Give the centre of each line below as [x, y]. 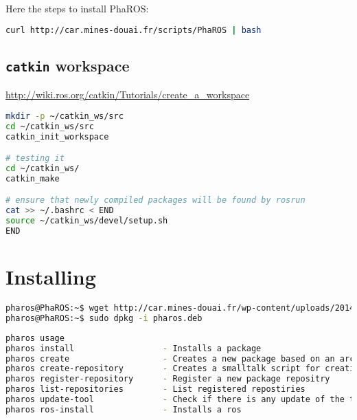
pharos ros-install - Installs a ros [124, 409]
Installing [51, 277]
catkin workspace [68, 65]
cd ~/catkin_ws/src [50, 126]
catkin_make [33, 178]
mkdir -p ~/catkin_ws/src [65, 116]
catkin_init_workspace [57, 136]
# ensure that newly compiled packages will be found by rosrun [156, 200]
